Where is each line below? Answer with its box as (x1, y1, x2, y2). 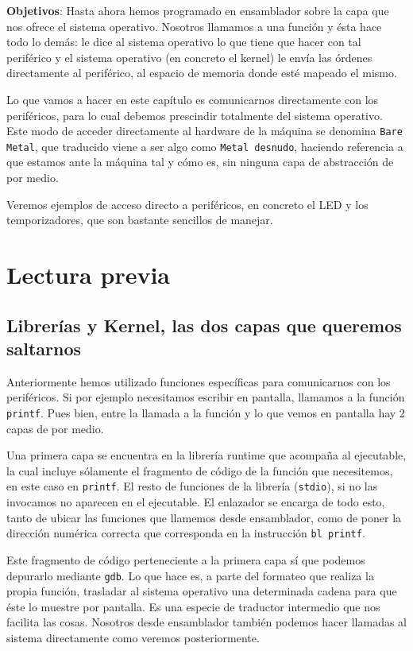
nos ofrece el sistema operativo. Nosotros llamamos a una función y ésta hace (6, 17, 382, 34)
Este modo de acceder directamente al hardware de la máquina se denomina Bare (6, 122, 403, 139)
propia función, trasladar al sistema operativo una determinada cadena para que (6, 583, 397, 599)
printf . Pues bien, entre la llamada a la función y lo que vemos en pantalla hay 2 (6, 405, 405, 420)
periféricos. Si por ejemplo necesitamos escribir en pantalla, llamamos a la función (6, 389, 405, 405)
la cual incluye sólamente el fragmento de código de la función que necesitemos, (6, 462, 393, 479)
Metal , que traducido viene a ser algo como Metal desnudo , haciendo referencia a (6, 138, 403, 154)
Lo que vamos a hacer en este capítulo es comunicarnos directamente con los (6, 91, 379, 107)
